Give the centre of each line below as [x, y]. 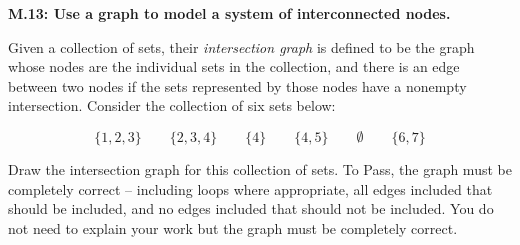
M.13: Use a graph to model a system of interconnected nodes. [229, 13]
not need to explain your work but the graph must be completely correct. [233, 227]
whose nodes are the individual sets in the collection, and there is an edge [234, 66]
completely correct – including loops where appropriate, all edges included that [250, 188]
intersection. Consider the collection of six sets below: [172, 105]
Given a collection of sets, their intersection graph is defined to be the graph [241, 46]
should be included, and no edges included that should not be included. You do [251, 208]
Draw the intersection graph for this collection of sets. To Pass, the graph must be [260, 168]
